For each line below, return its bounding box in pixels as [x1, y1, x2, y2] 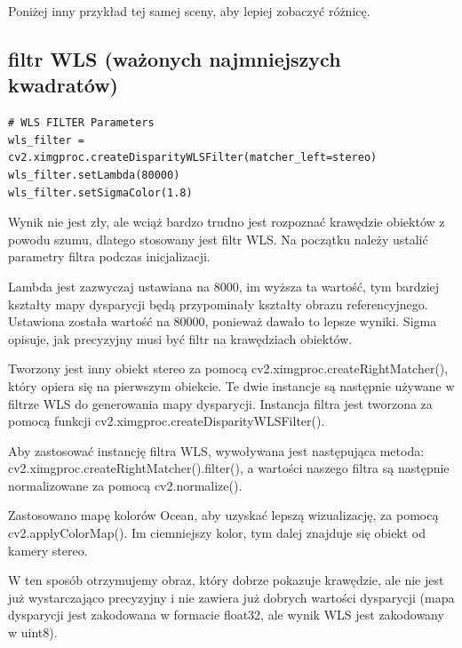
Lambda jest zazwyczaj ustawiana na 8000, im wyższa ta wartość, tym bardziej [8, 276, 440, 295]
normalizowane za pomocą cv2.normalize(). [8, 476, 243, 494]
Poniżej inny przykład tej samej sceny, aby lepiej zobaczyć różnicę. [8, 2, 370, 20]
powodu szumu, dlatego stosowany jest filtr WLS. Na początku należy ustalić [8, 229, 428, 248]
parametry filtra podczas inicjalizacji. [8, 247, 211, 266]
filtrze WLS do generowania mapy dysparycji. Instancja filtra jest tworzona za [8, 394, 433, 412]
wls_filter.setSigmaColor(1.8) [8, 186, 193, 199]
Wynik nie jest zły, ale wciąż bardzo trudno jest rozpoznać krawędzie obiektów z [8, 212, 445, 231]
